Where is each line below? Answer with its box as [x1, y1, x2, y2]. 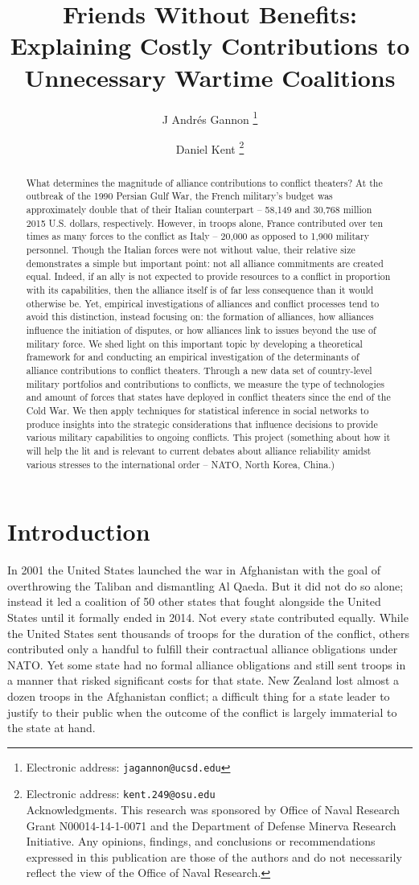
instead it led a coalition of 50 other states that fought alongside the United [7, 593, 381, 610]
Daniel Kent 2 [175, 138, 244, 157]
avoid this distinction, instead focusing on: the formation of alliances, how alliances [26, 310, 374, 323]
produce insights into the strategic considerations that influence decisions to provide [26, 417, 378, 430]
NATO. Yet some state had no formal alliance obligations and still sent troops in [7, 656, 406, 673]
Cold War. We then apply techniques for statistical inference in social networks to [26, 403, 369, 417]
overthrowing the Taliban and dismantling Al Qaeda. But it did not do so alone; [7, 577, 404, 594]
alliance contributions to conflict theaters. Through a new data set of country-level [26, 363, 372, 377]
